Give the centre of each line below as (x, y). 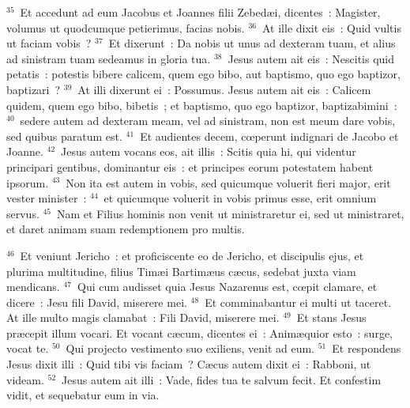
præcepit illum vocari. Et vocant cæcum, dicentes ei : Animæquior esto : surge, (200, 332)
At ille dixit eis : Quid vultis (331, 27)
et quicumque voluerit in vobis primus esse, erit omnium (240, 198)
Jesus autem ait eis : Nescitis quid (311, 58)
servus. (23, 213)
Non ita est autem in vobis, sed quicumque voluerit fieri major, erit (228, 182)
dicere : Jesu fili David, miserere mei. (97, 302)
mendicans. (33, 287)
